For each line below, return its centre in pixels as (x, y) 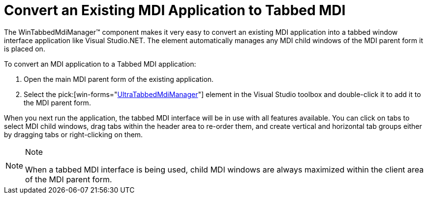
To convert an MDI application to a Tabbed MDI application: (100, 64)
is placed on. (25, 49)
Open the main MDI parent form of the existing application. (119, 79)
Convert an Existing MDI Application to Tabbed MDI (175, 10)
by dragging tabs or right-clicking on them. (74, 134)
